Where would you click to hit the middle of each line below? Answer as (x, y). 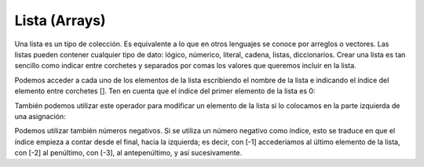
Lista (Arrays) (60, 20)
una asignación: (40, 116)
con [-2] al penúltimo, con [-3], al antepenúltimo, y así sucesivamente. (128, 153)
